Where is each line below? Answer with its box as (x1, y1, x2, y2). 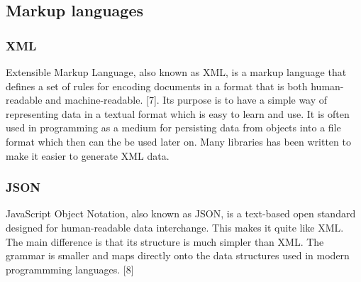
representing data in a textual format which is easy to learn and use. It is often (6, 106, 350, 121)
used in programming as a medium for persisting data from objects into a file (6, 120, 341, 135)
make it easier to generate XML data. (6, 148, 170, 163)
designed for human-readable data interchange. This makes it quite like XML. (6, 219, 344, 234)
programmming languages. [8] (6, 261, 134, 276)
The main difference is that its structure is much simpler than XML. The (6, 234, 324, 249)
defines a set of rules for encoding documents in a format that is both (6, 78, 308, 93)
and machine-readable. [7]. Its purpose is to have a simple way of (45, 92, 328, 107)
